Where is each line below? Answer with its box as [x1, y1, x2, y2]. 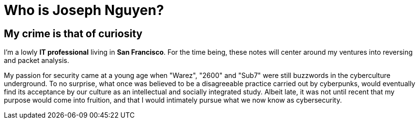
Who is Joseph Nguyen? [4, 2, 164, 18]
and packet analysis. [4, 56, 69, 65]
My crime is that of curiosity [4, 27, 142, 40]
